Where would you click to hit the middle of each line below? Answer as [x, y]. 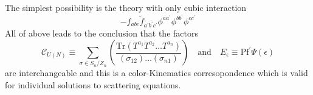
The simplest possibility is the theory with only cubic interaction [126, 7]
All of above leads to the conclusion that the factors [101, 33]
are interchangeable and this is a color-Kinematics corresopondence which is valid [156, 73]
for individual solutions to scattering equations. [93, 84]
